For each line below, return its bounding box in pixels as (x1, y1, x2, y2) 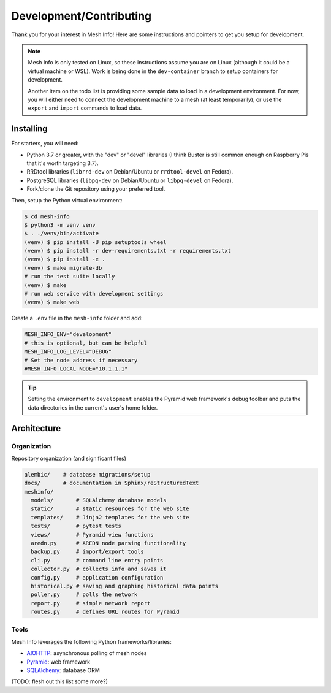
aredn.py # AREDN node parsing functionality (31, 540, 186, 546)
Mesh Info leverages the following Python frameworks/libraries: (11, 638, 172, 645)
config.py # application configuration (31, 574, 164, 581)
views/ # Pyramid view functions (31, 531, 154, 538)
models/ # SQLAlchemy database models (31, 497, 167, 504)
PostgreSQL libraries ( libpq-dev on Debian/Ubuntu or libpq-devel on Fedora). (26, 177, 234, 184)
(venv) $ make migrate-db (24, 264, 102, 271)
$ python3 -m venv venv (24, 221, 96, 228)
